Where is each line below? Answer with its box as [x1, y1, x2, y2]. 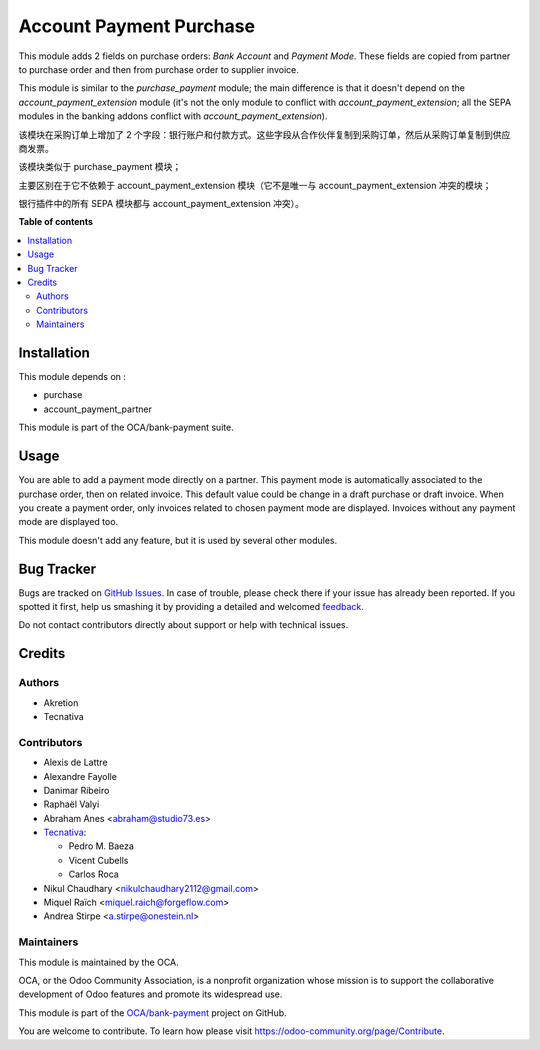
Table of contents [18, 216, 94, 228]
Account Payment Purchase [18, 15, 255, 37]
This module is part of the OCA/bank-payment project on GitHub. [18, 1006, 287, 1019]
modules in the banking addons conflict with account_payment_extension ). [18, 110, 328, 122]
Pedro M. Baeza [68, 840, 135, 852]
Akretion [43, 696, 79, 709]
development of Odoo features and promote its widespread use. [18, 988, 283, 1000]
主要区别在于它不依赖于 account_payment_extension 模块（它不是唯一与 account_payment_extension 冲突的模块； [18, 179, 492, 191]
